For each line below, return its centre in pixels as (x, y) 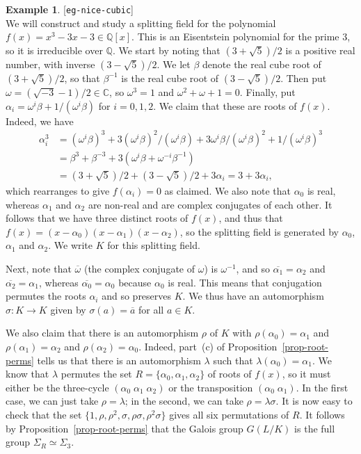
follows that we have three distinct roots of (97, 218)
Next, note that (39, 268)
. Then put (304, 78)
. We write (71, 245)
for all (151, 309)
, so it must (306, 374)
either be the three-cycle (57, 387)
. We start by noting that (166, 50)
